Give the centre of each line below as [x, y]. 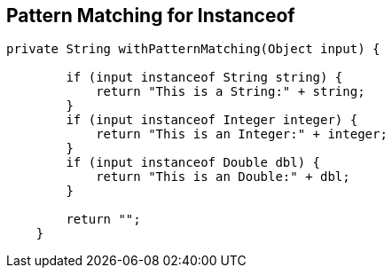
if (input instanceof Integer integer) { [212, 120]
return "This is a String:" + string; [231, 92]
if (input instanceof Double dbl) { [193, 163]
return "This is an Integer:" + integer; [242, 134]
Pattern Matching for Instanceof [151, 16]
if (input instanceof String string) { [204, 78]
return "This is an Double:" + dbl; [223, 177]
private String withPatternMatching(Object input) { [193, 49]
